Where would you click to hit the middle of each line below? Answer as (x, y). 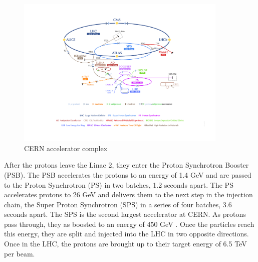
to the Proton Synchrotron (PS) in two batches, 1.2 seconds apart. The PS (119, 184)
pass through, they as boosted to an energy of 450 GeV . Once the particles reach (129, 224)
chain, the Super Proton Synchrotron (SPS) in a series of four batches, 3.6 (118, 204)
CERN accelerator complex (66, 148)
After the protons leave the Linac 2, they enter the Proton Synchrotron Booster (126, 165)
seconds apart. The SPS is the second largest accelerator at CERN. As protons (125, 214)
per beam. (20, 253)
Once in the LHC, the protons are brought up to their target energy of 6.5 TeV (125, 244)
